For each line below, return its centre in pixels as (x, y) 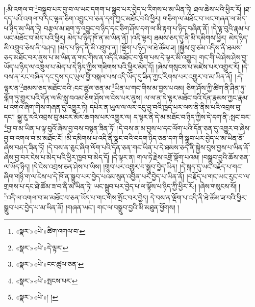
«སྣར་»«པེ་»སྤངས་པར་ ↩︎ (47, 280)
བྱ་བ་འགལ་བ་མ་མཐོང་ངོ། (34, 138)
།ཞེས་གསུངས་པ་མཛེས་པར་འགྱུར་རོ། (198, 67)
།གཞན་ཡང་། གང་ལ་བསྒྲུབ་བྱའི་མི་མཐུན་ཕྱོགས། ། (123, 207)
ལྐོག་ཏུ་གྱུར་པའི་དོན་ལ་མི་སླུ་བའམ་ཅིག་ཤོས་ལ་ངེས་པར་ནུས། (73, 97)
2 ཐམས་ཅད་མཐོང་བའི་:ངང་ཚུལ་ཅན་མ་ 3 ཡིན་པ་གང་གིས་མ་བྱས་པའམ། (102, 87)
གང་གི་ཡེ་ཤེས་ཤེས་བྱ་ (224, 57)
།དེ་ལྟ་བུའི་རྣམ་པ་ (231, 28)
